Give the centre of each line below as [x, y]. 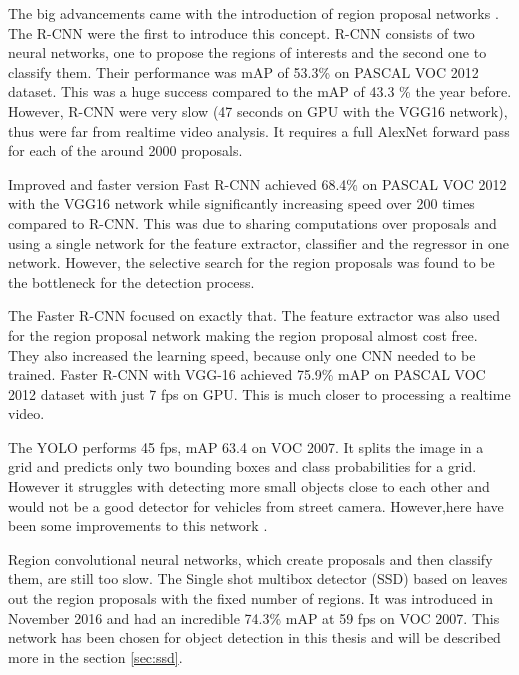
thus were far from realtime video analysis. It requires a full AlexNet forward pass [259, 130]
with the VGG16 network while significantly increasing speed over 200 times [241, 203]
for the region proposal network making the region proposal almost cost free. [243, 334]
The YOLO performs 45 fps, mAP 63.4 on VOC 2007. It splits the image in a [246, 446]
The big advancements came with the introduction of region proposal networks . [253, 13]
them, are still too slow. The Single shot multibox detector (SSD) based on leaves [258, 578]
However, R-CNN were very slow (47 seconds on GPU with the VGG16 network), [258, 110]
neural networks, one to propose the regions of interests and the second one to [247, 52]
